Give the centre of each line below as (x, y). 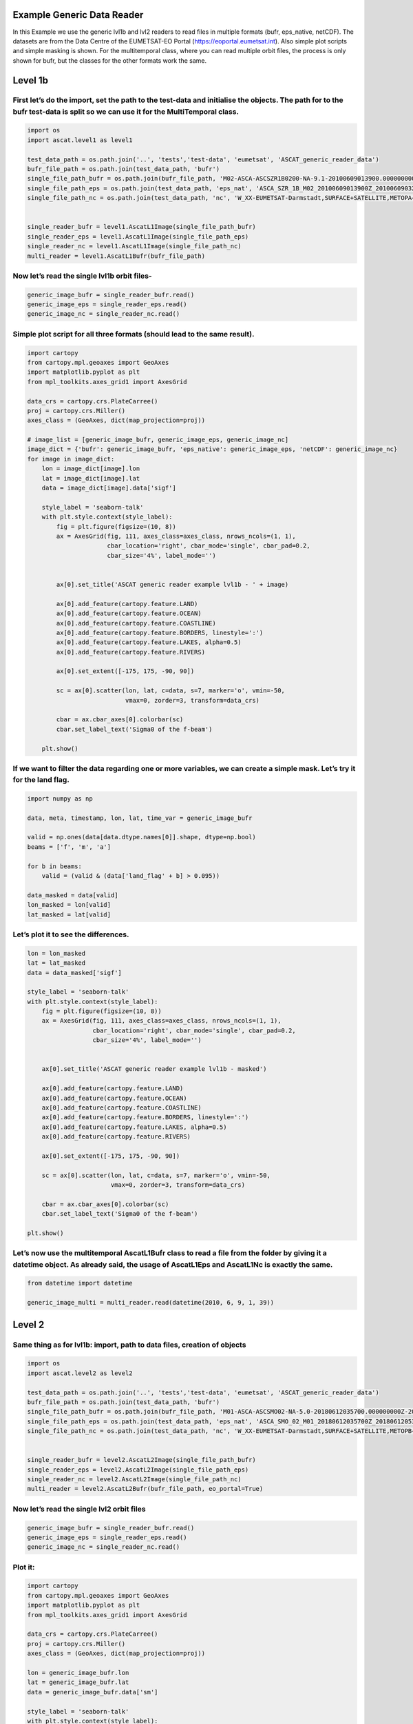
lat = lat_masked (56, 963)
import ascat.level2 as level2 (80, 1373)
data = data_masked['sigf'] (74, 973)
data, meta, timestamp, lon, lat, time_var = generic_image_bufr (140, 818)
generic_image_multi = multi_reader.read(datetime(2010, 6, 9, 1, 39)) (151, 1303)
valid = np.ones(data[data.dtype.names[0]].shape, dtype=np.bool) (141, 837)
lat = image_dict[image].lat (91, 478)
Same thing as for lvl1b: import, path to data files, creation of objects (129, 1345)
